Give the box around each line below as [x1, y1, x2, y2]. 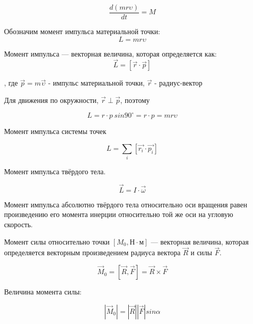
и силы [190, 247, 212, 258]
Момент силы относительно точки [4, 236, 110, 247]
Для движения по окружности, [4, 95, 99, 105]
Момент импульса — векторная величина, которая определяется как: [4, 48, 217, 59]
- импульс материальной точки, [48, 77, 145, 88]
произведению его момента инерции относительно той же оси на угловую [4, 209, 233, 220]
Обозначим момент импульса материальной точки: [4, 26, 160, 37]
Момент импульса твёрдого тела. [4, 166, 106, 177]
